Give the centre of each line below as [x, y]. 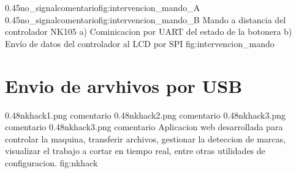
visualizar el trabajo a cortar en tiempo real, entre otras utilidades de [135, 151]
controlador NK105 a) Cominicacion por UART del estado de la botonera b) [149, 31]
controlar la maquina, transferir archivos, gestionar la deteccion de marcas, [145, 138]
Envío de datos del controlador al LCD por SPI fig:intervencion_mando [140, 43]
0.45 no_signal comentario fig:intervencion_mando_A [103, 7]
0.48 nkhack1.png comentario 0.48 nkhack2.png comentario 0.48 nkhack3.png [145, 115]
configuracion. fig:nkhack [51, 162]
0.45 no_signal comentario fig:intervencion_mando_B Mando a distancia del [146, 19]
